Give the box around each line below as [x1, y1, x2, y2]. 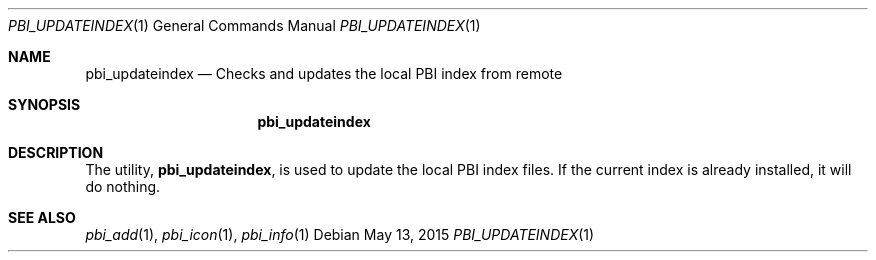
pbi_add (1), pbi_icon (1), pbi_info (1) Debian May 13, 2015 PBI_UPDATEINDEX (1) [85, 226, 595, 243]
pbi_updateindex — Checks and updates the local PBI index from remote [85, 65, 563, 82]
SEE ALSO [8, 209, 76, 226]
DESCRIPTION [8, 144, 104, 161]
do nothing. [85, 178, 161, 195]
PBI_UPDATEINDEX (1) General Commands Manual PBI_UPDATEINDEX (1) [8, 17, 481, 34]
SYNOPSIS [8, 96, 81, 113]
